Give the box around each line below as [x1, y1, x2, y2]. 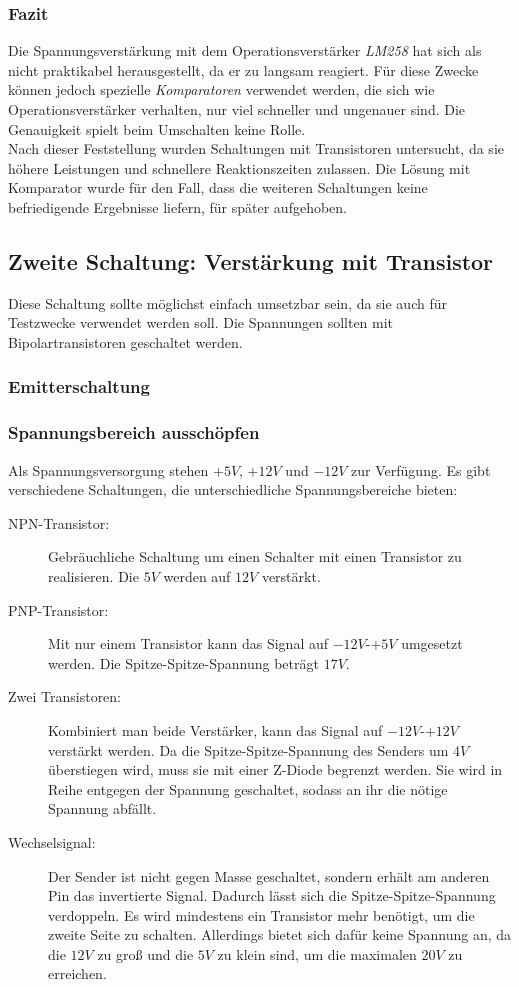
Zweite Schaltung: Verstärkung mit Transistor [8, 245, 494, 276]
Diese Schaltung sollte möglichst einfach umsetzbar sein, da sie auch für [8, 292, 447, 313]
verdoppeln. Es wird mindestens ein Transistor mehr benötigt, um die [48, 904, 475, 925]
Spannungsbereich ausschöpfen [8, 420, 260, 445]
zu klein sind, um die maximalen [217, 943, 417, 964]
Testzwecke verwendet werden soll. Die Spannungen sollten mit [8, 312, 394, 333]
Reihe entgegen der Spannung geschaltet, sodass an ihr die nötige [48, 778, 448, 799]
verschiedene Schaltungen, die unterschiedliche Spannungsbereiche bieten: [8, 479, 458, 500]
